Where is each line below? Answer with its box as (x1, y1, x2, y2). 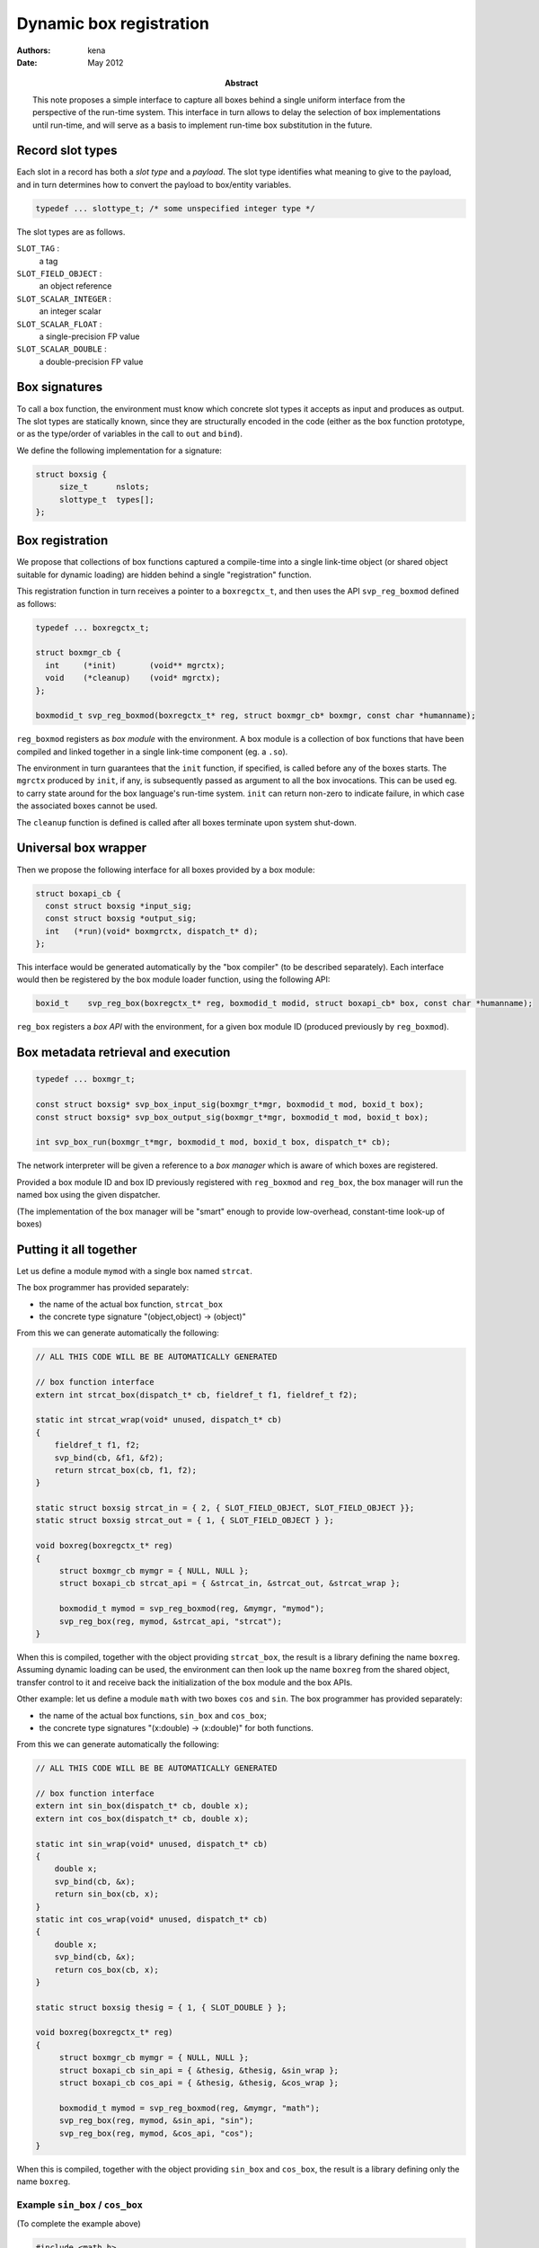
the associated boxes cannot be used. (16, 800, 158, 811)
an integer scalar (39, 306, 102, 317)
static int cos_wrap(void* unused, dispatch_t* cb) (35, 1913, 269, 1924)
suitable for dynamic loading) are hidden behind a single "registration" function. (16, 569, 312, 580)
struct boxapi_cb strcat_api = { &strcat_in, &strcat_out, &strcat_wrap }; (58, 1578, 401, 1589)
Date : (16, 57, 38, 67)
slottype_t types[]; (58, 495, 155, 504)
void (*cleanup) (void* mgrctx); (45, 673, 221, 683)
